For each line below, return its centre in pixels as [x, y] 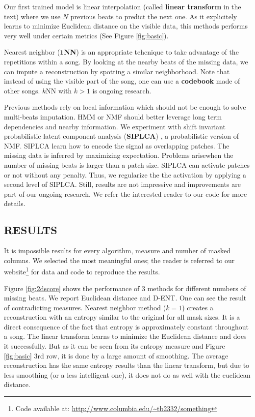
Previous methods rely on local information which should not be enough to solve [125, 107]
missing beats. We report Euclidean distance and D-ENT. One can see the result [125, 298]
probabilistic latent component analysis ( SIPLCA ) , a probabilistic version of [121, 136]
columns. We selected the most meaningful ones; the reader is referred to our [119, 260]
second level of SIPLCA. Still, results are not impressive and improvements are [122, 184]
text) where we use [32, 16]
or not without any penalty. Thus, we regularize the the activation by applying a [125, 174]
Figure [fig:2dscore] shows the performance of [72, 288]
